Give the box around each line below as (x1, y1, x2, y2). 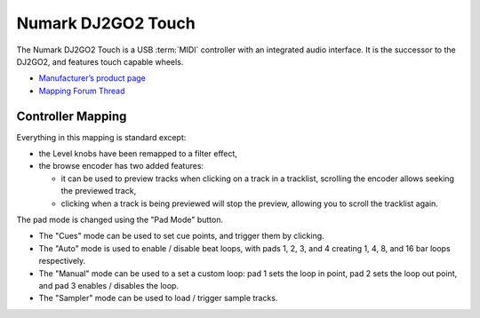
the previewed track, (60, 186, 137, 196)
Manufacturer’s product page (38, 73, 147, 83)
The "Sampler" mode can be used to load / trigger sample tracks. (38, 293, 278, 304)
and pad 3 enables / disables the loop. (38, 280, 180, 290)
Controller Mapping (16, 108, 127, 123)
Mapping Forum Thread (38, 85, 125, 96)
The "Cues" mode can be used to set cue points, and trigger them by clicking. (38, 231, 324, 242)
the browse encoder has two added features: (38, 161, 204, 171)
